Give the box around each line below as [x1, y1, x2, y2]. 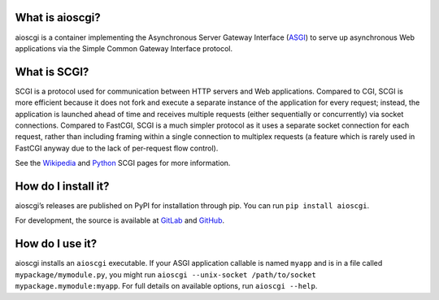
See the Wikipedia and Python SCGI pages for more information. [15, 159, 231, 168]
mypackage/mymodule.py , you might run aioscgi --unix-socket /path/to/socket [15, 269, 316, 280]
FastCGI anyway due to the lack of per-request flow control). [15, 143, 219, 153]
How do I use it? [15, 237, 98, 251]
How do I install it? [15, 179, 110, 193]
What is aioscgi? [15, 11, 101, 24]
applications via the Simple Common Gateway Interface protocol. [15, 43, 233, 53]
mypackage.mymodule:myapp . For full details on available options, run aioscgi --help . [15, 281, 318, 291]
